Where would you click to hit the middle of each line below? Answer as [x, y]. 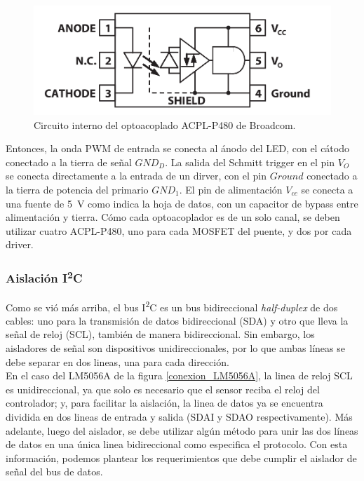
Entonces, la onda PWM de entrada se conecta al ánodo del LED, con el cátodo [177, 148]
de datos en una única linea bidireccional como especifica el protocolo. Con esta [177, 444]
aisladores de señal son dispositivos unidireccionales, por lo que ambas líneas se [175, 348]
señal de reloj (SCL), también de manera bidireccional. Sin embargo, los [160, 334]
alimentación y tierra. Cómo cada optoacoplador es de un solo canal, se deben [173, 217]
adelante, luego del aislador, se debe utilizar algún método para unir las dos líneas [182, 430]
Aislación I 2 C [44, 277]
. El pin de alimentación [231, 189]
